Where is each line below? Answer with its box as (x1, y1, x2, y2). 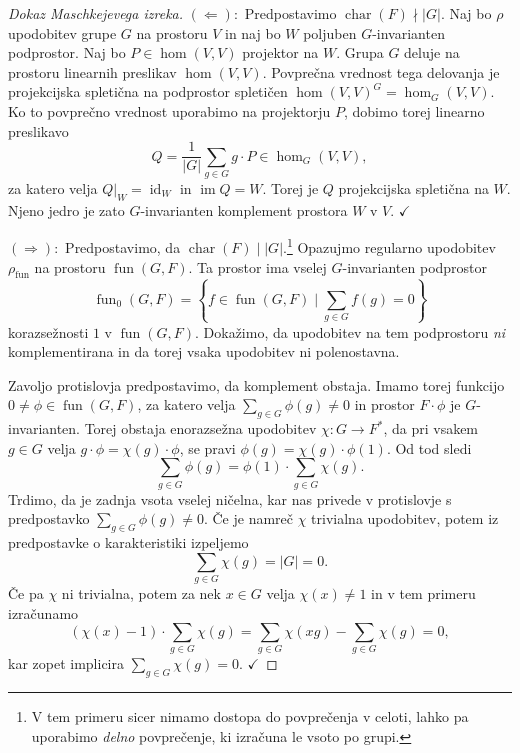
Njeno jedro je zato (8, 199, 125, 220)
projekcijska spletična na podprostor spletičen (8, 81, 288, 102)
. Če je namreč (203, 508, 294, 529)
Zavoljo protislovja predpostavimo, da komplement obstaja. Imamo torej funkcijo (8, 374, 505, 395)
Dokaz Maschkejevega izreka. (8, 3, 184, 23)
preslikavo (8, 120, 69, 141)
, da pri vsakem (383, 418, 479, 439)
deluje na (404, 42, 460, 63)
